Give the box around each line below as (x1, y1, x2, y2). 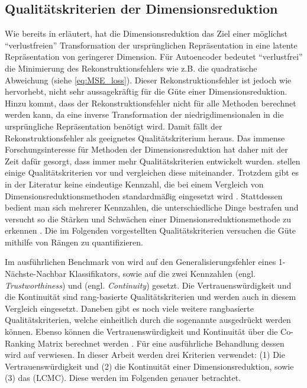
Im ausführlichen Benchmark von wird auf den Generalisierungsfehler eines (5, 256, 276, 268)
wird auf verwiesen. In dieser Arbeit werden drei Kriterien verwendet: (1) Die (5, 348, 285, 361)
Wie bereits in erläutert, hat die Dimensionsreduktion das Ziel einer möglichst (5, 27, 287, 40)
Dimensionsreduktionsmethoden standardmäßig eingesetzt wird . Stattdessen (5, 189, 283, 202)
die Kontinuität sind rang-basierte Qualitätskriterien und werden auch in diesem (5, 290, 296, 303)
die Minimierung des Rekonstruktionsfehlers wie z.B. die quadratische (5, 62, 257, 74)
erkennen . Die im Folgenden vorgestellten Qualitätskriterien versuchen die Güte (5, 224, 296, 237)
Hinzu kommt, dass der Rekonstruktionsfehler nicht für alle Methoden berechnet (5, 96, 296, 109)
